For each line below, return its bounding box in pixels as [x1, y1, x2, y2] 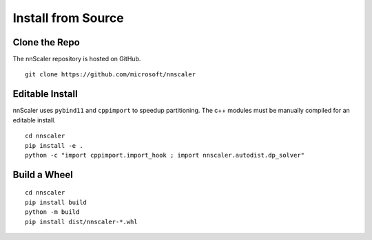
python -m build [25, 208, 80, 216]
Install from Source [12, 10, 124, 25]
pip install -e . [25, 142, 83, 149]
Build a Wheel [12, 168, 74, 180]
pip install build [25, 198, 87, 206]
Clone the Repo [12, 36, 81, 48]
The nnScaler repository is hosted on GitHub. [12, 55, 141, 63]
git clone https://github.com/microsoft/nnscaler [25, 71, 196, 78]
